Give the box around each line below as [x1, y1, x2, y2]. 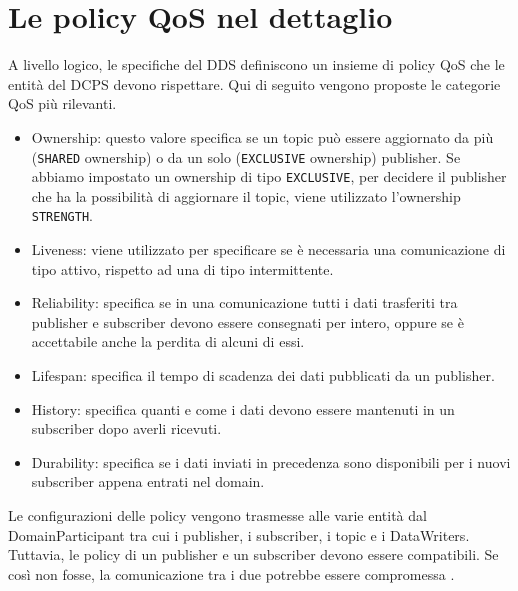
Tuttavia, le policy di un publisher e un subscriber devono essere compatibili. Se [8, 544, 499, 565]
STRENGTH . [31, 205, 93, 226]
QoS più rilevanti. [8, 93, 117, 114]
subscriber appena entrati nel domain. [31, 471, 265, 492]
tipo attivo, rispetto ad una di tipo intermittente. [31, 258, 334, 279]
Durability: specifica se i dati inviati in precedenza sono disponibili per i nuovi [31, 451, 511, 472]
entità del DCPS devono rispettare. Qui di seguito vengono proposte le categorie [8, 73, 501, 94]
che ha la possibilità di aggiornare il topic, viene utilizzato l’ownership [31, 185, 461, 206]
